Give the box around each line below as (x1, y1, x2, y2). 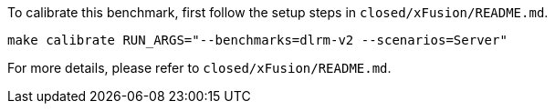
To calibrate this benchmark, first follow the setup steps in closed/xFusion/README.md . (7, 5, 549, 20)
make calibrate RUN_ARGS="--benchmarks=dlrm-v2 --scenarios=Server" (7, 33, 508, 47)
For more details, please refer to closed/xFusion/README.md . (7, 60, 392, 76)
